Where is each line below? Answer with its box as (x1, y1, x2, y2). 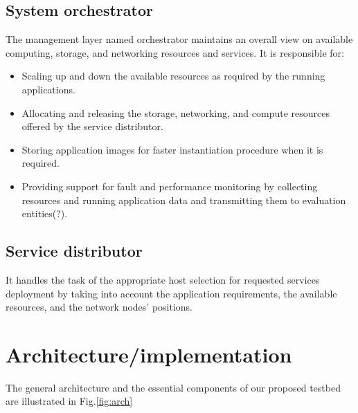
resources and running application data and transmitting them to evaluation (21, 192, 346, 207)
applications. (21, 82, 75, 96)
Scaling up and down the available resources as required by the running (21, 68, 325, 83)
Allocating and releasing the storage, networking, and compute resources (21, 105, 330, 120)
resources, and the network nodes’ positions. (6, 300, 193, 314)
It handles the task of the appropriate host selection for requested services (6, 272, 320, 286)
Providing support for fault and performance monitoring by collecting (21, 178, 318, 193)
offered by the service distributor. (21, 119, 163, 134)
